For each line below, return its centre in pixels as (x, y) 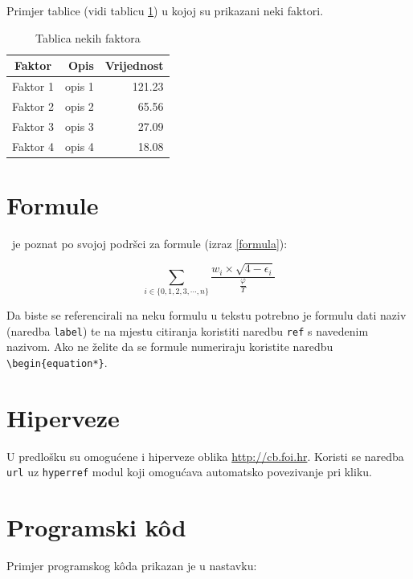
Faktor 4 (33, 146)
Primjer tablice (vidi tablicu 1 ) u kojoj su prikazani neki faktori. (165, 10)
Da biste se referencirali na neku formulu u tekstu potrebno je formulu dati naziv (206, 314)
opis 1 (79, 86)
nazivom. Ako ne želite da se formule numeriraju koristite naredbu (170, 347)
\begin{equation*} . (57, 362)
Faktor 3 (33, 126)
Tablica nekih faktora (88, 37)
